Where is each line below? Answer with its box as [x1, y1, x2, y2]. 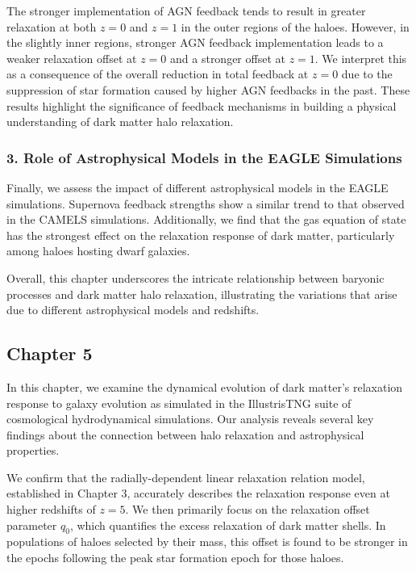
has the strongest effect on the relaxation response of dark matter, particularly [6, 226, 395, 243]
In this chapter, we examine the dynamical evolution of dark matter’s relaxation [6, 378, 403, 395]
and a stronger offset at [170, 49, 285, 66]
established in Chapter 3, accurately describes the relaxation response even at [6, 485, 390, 502]
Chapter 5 [6, 341, 93, 366]
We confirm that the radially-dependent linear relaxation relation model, [6, 468, 365, 485]
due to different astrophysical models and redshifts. [6, 301, 260, 318]
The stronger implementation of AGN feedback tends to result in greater [6, 2, 366, 19]
